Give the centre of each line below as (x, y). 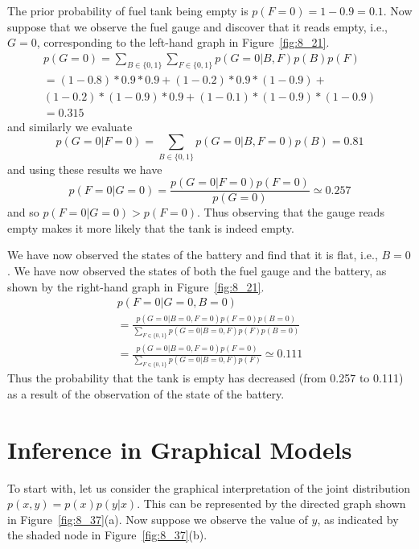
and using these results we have (85, 169)
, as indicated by (358, 519)
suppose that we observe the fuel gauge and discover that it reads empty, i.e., (197, 26)
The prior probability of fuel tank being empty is (128, 10)
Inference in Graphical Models (180, 449)
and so (23, 212)
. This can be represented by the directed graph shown (271, 504)
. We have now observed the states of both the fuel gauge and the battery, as (197, 271)
